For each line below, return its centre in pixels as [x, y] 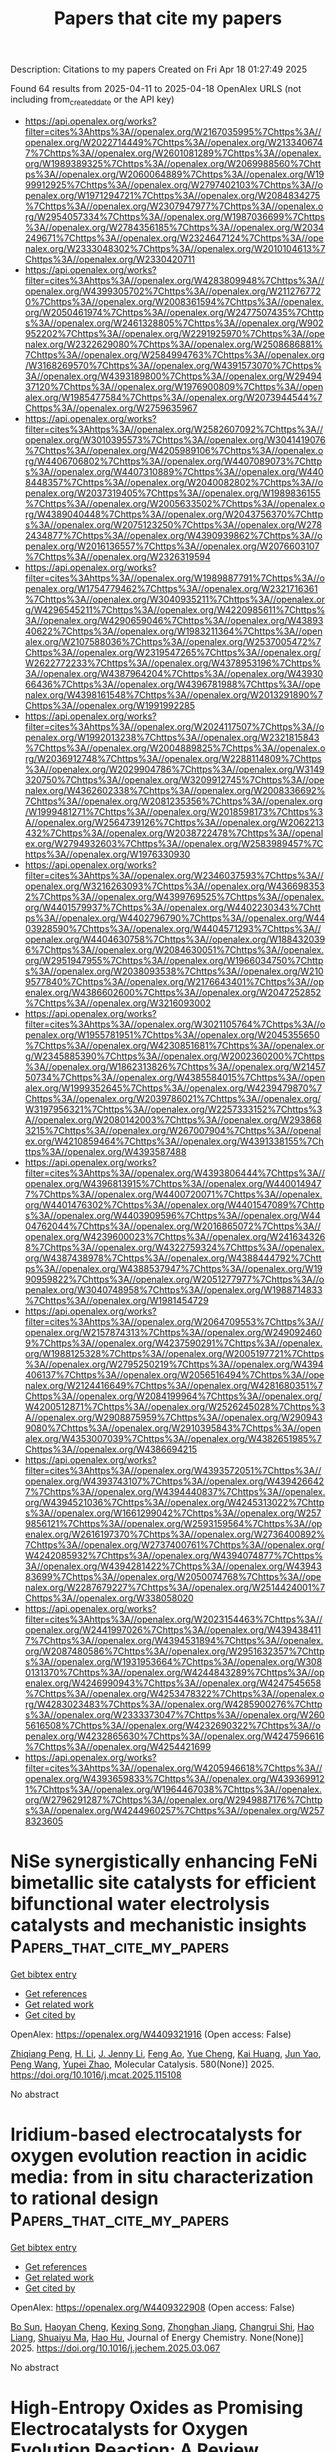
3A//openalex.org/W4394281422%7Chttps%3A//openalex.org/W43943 [173, 1566]
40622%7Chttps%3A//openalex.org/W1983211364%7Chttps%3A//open [173, 631]
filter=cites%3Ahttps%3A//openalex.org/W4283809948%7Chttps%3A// [174, 280]
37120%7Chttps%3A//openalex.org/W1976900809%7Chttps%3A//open [174, 386]
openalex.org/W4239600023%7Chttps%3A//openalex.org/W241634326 [175, 1236]
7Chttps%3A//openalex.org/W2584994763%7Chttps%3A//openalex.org [174, 354]
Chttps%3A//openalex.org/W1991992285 [110, 705]
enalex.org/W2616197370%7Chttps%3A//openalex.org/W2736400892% [175, 1534]
